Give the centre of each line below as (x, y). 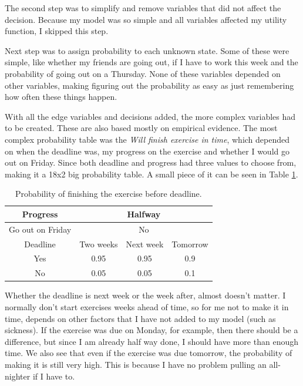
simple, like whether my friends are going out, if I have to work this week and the (151, 62)
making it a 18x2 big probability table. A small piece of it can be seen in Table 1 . (151, 174)
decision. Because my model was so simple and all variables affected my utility (146, 19)
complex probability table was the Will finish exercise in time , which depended (147, 139)
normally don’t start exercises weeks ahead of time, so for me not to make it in (147, 306)
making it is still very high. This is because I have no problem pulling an (136, 364)
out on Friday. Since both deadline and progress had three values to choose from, (151, 162)
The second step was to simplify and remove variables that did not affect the (143, 8)
